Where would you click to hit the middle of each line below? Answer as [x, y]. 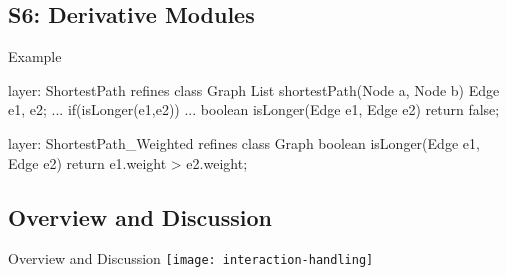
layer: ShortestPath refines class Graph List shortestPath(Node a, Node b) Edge [254, 89]
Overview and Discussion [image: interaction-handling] [191, 258]
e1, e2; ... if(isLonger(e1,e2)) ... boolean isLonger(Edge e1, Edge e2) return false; [254, 109]
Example [35, 56]
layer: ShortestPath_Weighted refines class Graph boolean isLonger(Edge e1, [244, 142]
